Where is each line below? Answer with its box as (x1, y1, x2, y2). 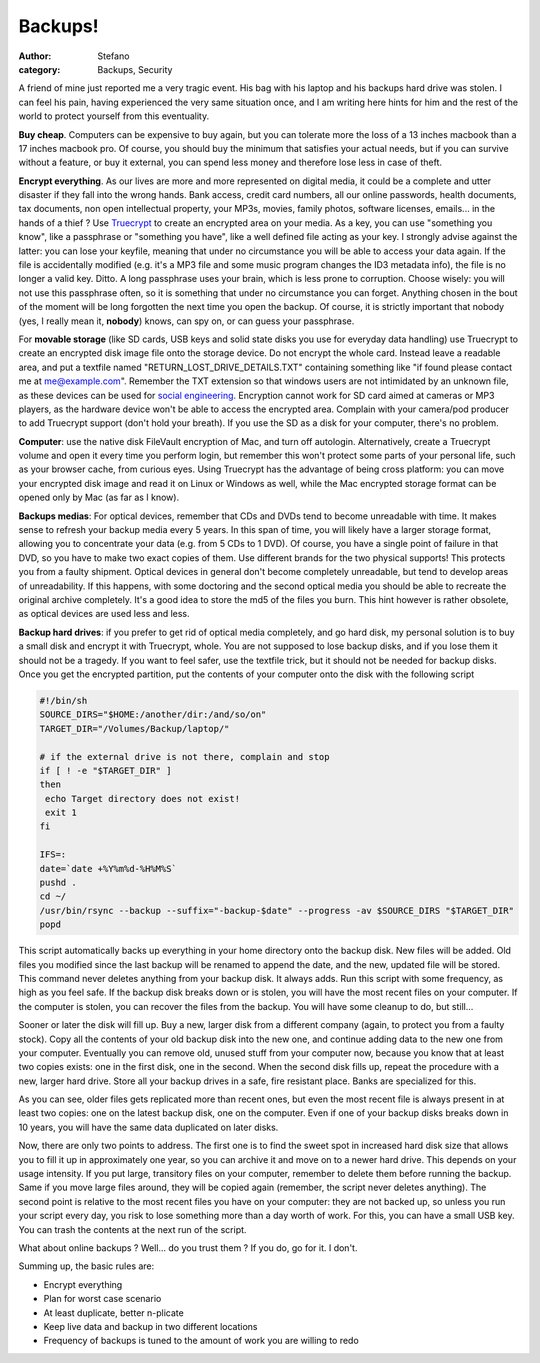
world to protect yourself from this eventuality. (18, 110, 210, 122)
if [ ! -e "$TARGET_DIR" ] (39, 765, 172, 776)
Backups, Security (97, 63, 173, 75)
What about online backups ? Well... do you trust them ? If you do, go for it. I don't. (18, 1241, 358, 1254)
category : (18, 63, 61, 75)
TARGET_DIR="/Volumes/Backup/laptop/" (39, 723, 230, 734)
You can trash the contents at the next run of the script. (18, 1223, 247, 1235)
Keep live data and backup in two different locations (43, 1320, 258, 1332)
